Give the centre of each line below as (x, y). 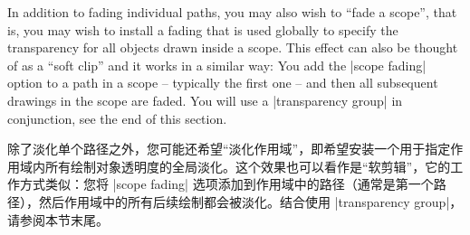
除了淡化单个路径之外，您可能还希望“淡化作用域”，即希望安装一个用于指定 (229, 149)
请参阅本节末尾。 (58, 219)
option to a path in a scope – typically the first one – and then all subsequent (223, 83)
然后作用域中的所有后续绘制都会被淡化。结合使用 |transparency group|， (250, 201)
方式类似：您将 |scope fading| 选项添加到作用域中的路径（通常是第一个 (226, 184)
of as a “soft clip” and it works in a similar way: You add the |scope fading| (217, 65)
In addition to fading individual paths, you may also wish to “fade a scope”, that (232, 12)
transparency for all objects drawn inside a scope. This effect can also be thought (233, 47)
